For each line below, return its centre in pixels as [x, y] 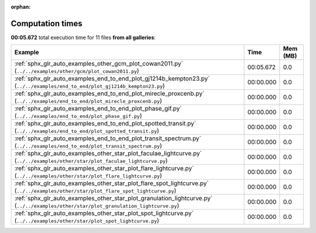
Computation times [47, 23]
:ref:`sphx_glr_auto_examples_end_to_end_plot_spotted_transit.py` [105, 124]
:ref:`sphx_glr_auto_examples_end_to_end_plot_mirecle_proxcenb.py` [109, 93]
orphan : [21, 7]
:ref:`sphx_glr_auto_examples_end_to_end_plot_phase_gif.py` [98, 109]
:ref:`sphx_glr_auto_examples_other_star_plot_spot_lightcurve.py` [104, 213]
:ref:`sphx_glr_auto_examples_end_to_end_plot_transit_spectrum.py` [108, 138]
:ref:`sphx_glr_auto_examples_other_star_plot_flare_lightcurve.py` [104, 168]
